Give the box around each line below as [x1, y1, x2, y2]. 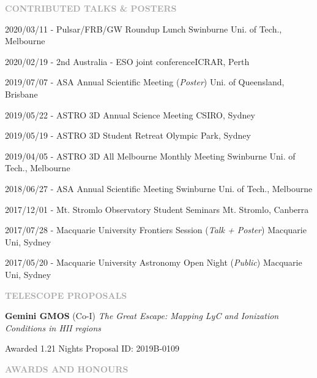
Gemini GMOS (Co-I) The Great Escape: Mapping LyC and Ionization [5, 309, 279, 322]
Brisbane [5, 87, 38, 100]
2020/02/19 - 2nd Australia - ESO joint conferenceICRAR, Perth [5, 55, 250, 67]
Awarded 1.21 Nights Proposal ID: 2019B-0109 [5, 342, 180, 355]
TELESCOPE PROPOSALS [5, 288, 127, 301]
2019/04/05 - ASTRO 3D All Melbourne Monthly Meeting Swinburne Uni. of [5, 149, 296, 162]
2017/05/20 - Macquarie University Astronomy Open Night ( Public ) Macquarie [5, 256, 302, 269]
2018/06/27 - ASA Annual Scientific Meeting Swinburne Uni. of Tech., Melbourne [5, 182, 313, 195]
